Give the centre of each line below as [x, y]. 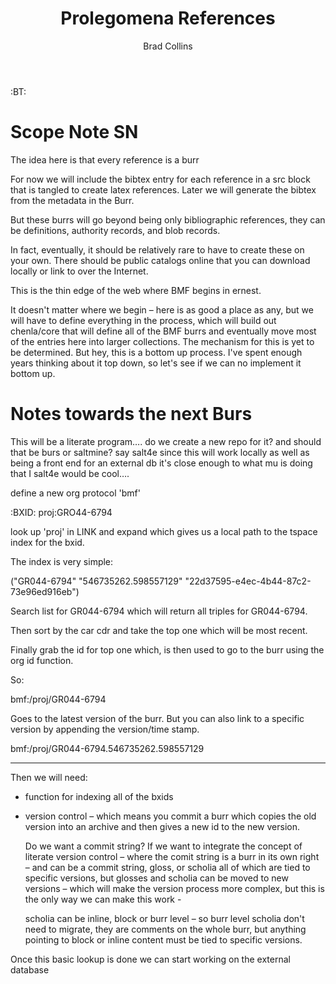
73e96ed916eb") [45, 591]
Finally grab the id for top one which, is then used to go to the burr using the [167, 649]
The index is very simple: [62, 561]
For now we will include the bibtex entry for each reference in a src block [160, 179]
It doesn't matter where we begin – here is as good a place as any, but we [162, 309]
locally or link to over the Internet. [79, 271]
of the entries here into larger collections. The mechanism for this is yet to [162, 341]
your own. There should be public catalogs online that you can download [160, 260]
